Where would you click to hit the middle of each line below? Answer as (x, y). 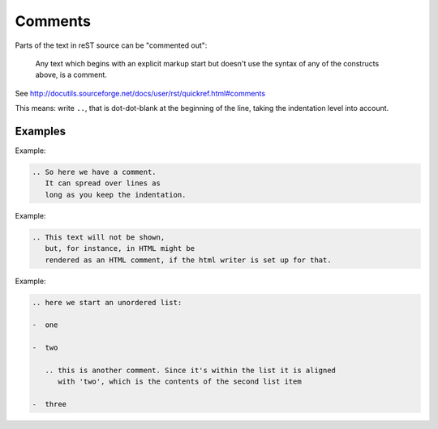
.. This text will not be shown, (99, 237)
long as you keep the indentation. (116, 195)
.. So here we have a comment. (94, 172)
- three (49, 404)
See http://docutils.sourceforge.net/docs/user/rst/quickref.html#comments (140, 93)
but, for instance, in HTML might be (120, 248)
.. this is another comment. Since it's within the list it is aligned (191, 370)
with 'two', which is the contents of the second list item (180, 382)
